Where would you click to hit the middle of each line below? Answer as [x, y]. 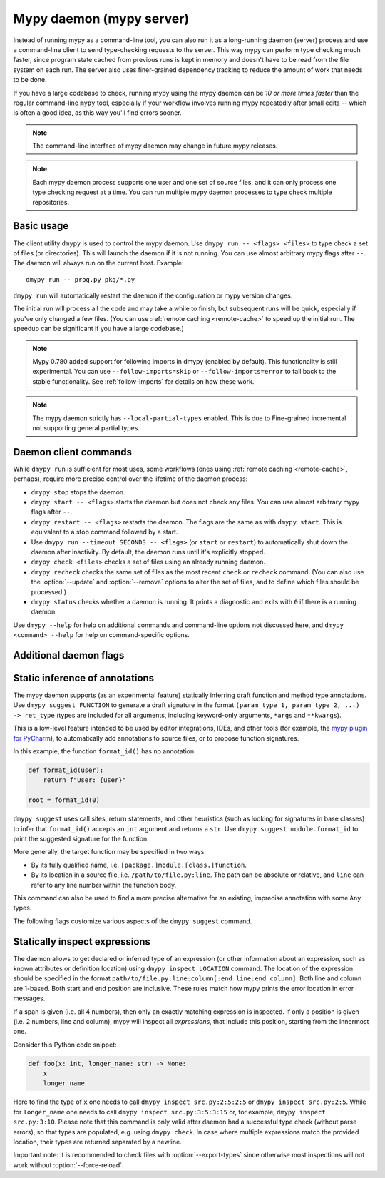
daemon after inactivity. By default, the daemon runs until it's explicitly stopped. [148, 552]
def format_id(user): [66, 770]
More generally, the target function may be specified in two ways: [110, 852]
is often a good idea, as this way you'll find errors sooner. [97, 113]
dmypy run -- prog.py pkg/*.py [81, 279]
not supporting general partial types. [86, 428]
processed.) [49, 591]
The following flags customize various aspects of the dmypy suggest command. [133, 921]
